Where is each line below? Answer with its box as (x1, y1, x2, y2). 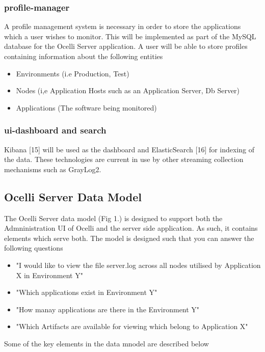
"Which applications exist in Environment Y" (16, 287, 157, 297)
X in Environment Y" (16, 269, 83, 280)
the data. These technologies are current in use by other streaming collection (4, 154, 244, 165)
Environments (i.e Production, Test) (16, 68, 129, 78)
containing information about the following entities (4, 51, 163, 61)
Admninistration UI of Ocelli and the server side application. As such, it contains (4, 223, 258, 233)
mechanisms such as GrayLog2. (4, 164, 101, 174)
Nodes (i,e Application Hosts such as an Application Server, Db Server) (16, 85, 240, 96)
